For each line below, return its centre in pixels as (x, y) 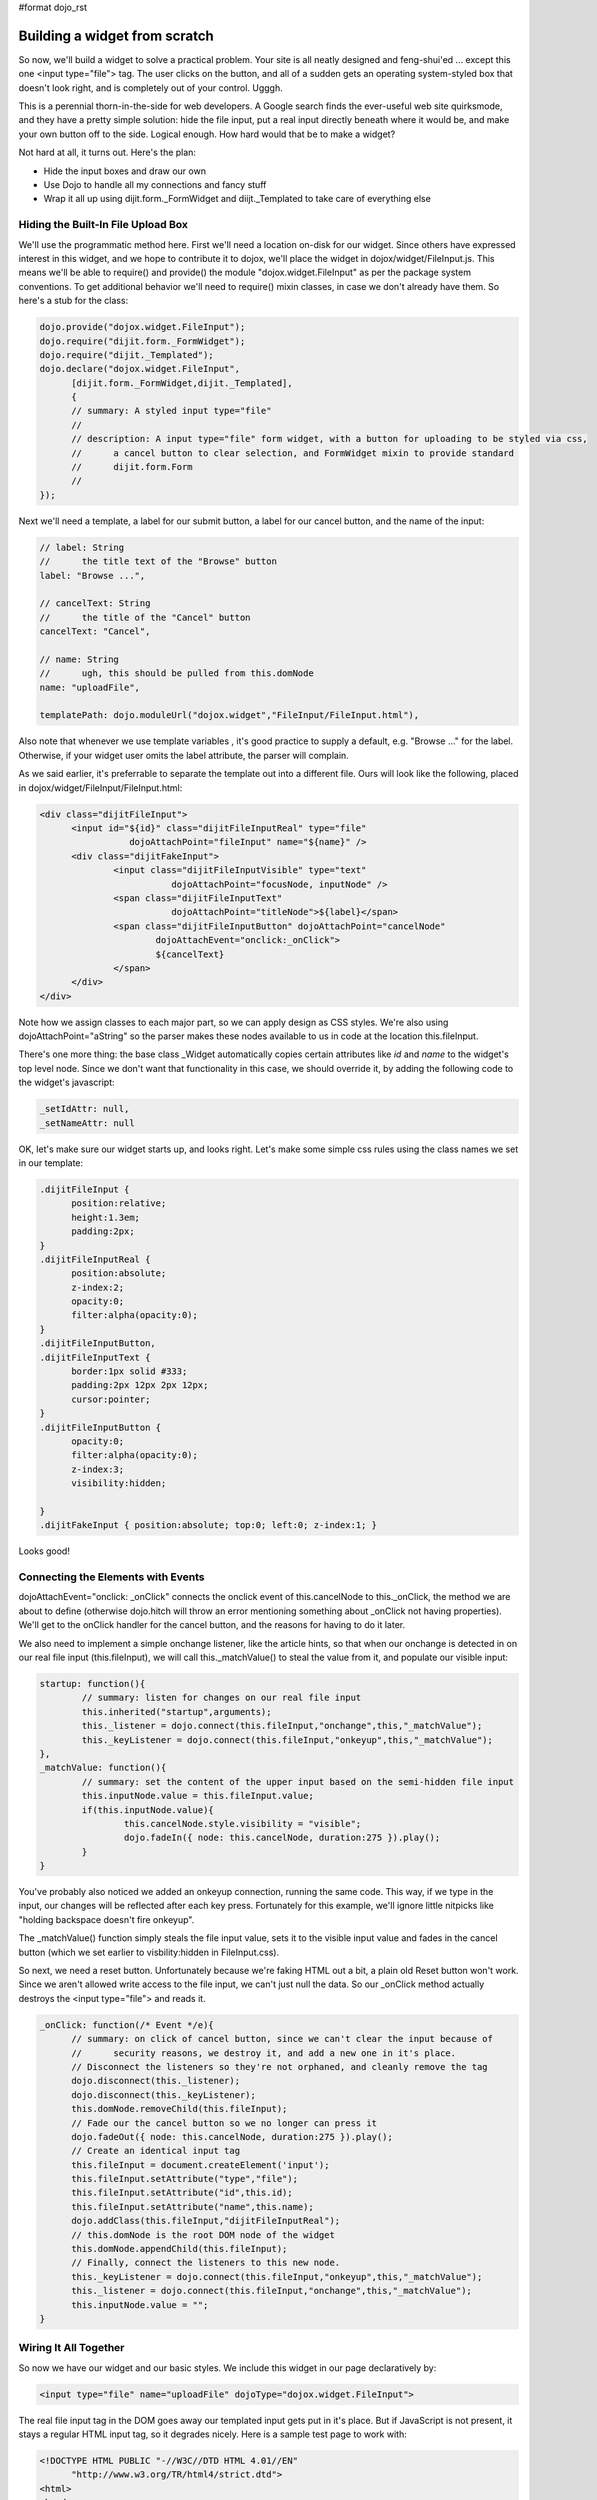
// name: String (79, 659)
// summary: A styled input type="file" (171, 411)
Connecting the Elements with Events (111, 1577)
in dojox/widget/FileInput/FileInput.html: (100, 787)
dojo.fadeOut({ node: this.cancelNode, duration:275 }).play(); (232, 2136)
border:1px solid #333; (129, 1371)
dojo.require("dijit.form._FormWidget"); (142, 341)
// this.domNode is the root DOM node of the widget (203, 2234)
